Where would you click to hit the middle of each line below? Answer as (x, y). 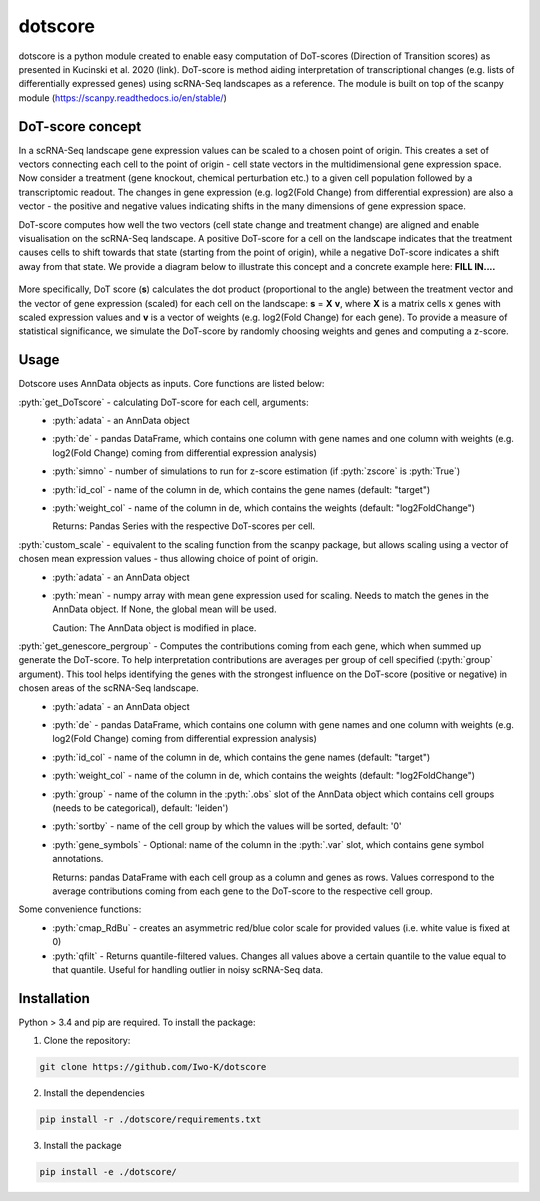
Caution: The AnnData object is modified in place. (154, 627)
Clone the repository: (87, 1041)
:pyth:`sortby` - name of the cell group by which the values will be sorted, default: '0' (227, 826)
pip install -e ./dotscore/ (108, 1172)
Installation (54, 998)
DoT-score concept (80, 126)
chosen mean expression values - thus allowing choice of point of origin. (168, 559)
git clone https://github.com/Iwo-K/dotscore (153, 1067)
